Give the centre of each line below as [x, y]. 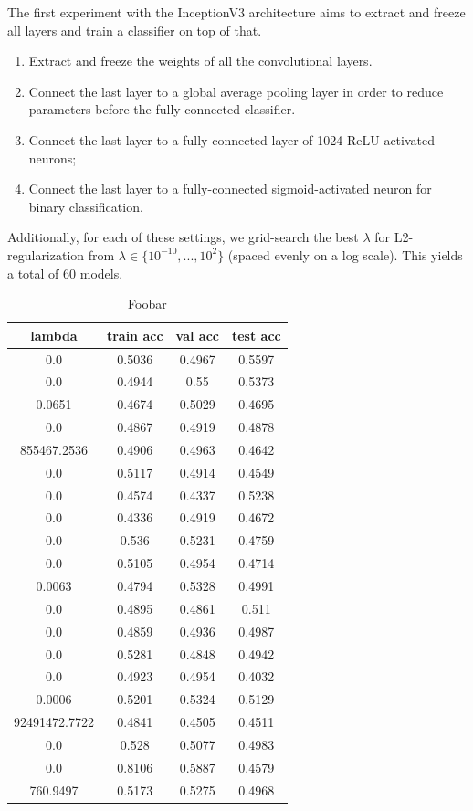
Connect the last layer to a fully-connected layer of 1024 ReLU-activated [232, 139]
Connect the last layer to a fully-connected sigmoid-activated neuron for [230, 189]
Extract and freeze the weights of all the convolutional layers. [200, 61]
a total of [33, 273]
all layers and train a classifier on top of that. [135, 30]
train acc [135, 335]
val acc [197, 335]
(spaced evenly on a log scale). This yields [345, 254]
